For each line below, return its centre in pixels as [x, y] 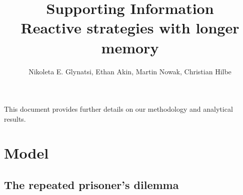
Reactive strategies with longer [130, 28]
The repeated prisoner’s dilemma [91, 185]
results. [15, 118]
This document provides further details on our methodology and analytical [118, 109]
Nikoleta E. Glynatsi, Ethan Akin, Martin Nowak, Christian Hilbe [130, 71]
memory [130, 47]
